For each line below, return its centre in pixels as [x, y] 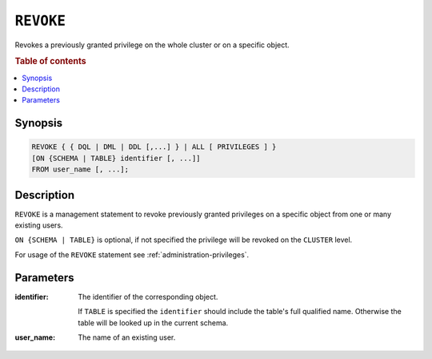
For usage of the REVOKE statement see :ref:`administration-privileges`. [132, 254]
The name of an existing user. [127, 337]
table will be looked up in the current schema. [153, 323]
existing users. [39, 225]
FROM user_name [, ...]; [80, 169]
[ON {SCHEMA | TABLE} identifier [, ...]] [116, 158]
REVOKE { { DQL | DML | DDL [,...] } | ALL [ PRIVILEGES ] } [154, 147]
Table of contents [51, 62]
